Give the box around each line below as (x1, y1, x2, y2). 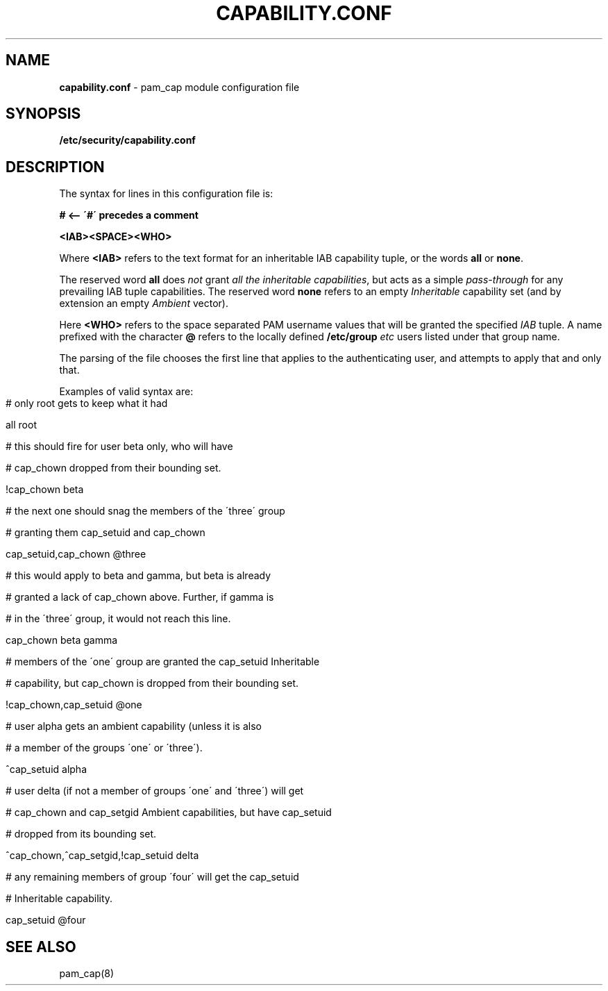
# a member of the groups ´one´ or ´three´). (6, 742, 203, 754)
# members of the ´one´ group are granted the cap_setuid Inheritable (6, 656, 320, 668)
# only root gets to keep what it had (6, 397, 168, 410)
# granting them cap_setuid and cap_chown (6, 526, 205, 539)
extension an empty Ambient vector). (59, 297, 228, 310)
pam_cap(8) (59, 967, 115, 980)
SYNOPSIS (6, 105, 81, 123)
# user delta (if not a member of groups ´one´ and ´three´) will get (6, 785, 304, 797)
